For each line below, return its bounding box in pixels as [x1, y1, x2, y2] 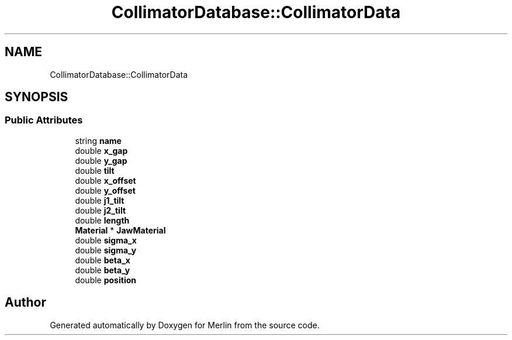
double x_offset [75, 175, 136, 186]
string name [75, 135, 122, 146]
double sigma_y [75, 245, 137, 255]
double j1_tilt [75, 195, 124, 205]
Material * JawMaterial [75, 225, 166, 235]
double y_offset [75, 185, 136, 195]
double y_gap [75, 155, 127, 166]
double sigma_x [75, 235, 137, 245]
